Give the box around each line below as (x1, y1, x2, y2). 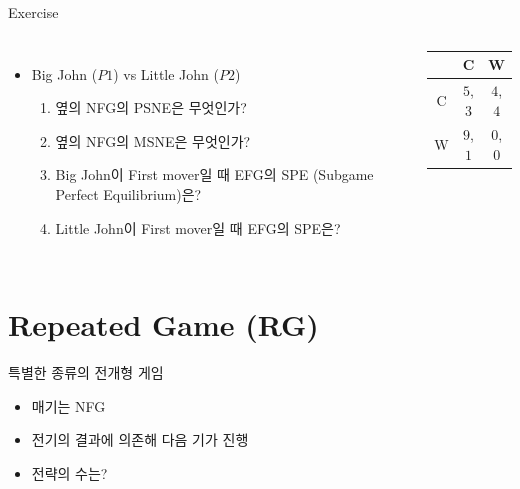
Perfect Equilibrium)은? (55, 183, 202, 204)
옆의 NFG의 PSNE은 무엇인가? (55, 97, 247, 118)
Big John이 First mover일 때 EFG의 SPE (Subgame (55, 164, 374, 185)
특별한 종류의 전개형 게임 (8, 362, 164, 383)
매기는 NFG (31, 395, 106, 416)
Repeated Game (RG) (8, 304, 319, 345)
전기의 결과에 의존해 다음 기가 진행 (31, 429, 249, 450)
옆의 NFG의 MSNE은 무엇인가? (55, 130, 251, 151)
